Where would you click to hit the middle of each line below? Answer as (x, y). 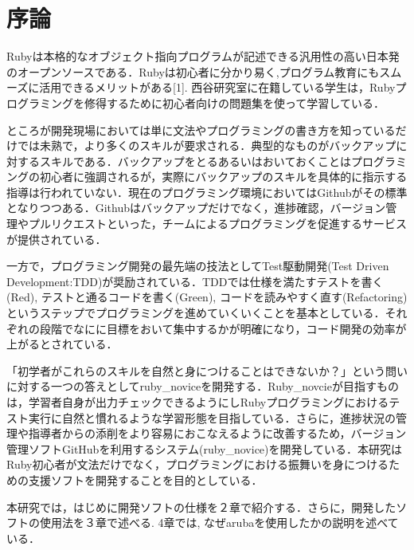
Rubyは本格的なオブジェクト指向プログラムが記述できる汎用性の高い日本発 (203, 56)
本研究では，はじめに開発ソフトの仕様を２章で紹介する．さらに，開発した (201, 507)
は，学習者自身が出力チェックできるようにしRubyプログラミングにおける (198, 402)
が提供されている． (57, 239)
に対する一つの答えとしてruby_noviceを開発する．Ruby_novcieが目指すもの (203, 386)
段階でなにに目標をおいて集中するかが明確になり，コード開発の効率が (223, 328)
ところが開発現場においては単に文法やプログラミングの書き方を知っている (201, 130)
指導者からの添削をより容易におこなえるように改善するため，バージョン (217, 433)
